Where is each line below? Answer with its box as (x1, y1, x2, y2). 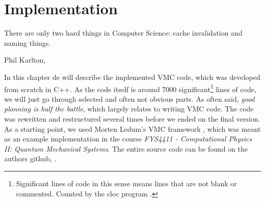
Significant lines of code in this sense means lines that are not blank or (16, 178, 237, 188)
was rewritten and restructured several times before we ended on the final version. (4, 113, 260, 124)
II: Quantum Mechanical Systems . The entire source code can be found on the (4, 143, 248, 154)
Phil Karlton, (4, 54, 46, 65)
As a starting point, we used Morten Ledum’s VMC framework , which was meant (4, 123, 261, 134)
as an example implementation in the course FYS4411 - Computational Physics (4, 133, 252, 144)
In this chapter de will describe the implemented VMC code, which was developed (4, 71, 260, 82)
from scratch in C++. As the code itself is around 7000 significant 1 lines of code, (4, 82, 256, 94)
